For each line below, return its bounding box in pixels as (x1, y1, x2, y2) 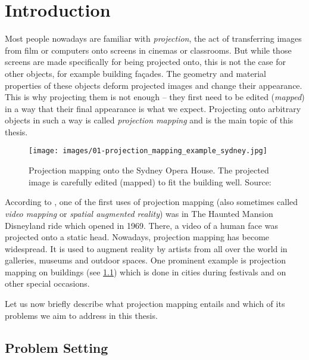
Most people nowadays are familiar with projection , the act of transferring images (5, 32, 302, 45)
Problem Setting (5, 338, 108, 356)
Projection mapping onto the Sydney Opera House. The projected (29, 164, 269, 176)
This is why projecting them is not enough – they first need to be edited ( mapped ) (5, 91, 305, 103)
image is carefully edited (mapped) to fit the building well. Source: (29, 175, 271, 188)
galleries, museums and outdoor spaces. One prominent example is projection (5, 254, 286, 266)
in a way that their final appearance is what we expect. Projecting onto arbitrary (5, 102, 301, 114)
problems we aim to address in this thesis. (5, 309, 158, 321)
